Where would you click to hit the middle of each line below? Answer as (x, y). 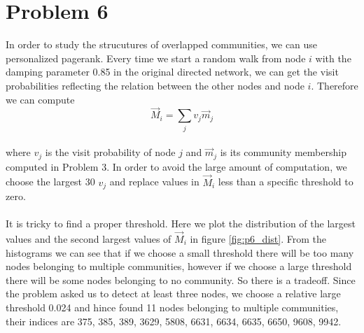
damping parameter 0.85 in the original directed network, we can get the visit (172, 72)
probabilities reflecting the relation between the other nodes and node (155, 85)
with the (333, 58)
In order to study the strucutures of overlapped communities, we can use (162, 44)
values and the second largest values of (89, 238)
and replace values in (154, 182)
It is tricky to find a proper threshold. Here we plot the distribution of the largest (181, 224)
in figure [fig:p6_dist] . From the (258, 238)
